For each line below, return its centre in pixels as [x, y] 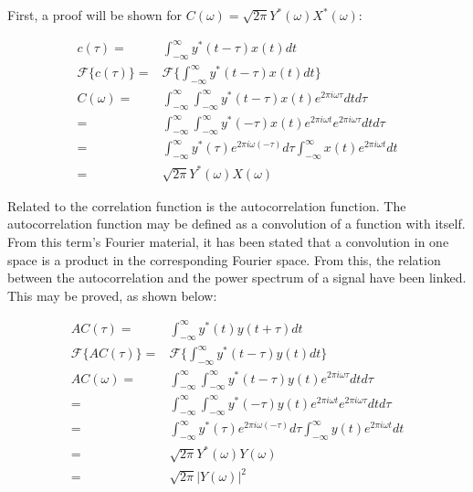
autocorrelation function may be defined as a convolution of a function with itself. [236, 224]
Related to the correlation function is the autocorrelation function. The [207, 205]
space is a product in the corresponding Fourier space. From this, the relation [224, 259]
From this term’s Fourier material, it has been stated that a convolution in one [228, 241]
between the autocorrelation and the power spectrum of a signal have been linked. [237, 278]
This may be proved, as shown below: [112, 295]
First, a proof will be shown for [95, 15]
